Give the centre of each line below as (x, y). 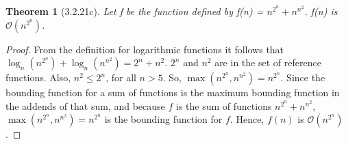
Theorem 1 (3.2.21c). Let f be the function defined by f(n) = (135, 11)
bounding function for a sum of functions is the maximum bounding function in (173, 92)
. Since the (303, 77)
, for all (121, 77)
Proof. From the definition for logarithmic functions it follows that (145, 49)
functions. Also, (38, 77)
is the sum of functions (224, 105)
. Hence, (247, 119)
